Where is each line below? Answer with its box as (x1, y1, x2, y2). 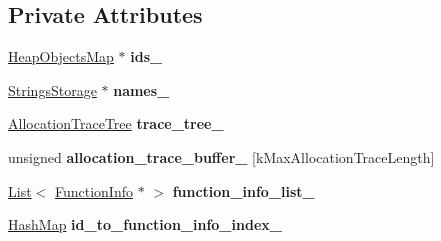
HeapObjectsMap (8, 46, 114, 67)
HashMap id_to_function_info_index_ (8, 214, 282, 235)
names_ (113, 79, 170, 100)
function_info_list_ (172, 180, 315, 201)
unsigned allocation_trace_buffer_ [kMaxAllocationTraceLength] (8, 146, 435, 167)
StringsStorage (8, 79, 97, 100)
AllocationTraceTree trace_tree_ (8, 113, 224, 134)
